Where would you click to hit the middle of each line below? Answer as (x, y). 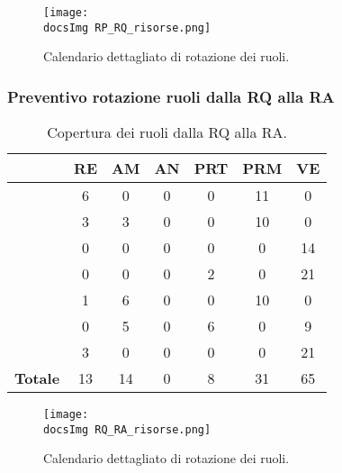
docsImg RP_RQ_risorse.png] (127, 27)
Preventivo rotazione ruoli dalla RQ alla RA (171, 96)
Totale (37, 378)
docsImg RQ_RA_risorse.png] (127, 429)
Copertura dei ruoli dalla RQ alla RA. (167, 132)
